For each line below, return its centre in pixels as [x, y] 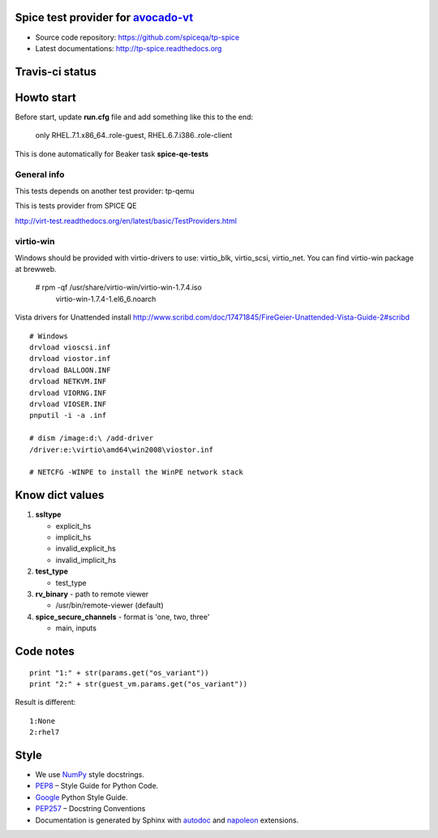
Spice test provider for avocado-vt [104, 17]
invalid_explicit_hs [86, 548]
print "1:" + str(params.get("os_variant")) [120, 673]
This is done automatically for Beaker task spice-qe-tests [112, 153]
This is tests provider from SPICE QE [76, 206]
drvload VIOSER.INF [68, 404]
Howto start [45, 97]
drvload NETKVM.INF [68, 382]
